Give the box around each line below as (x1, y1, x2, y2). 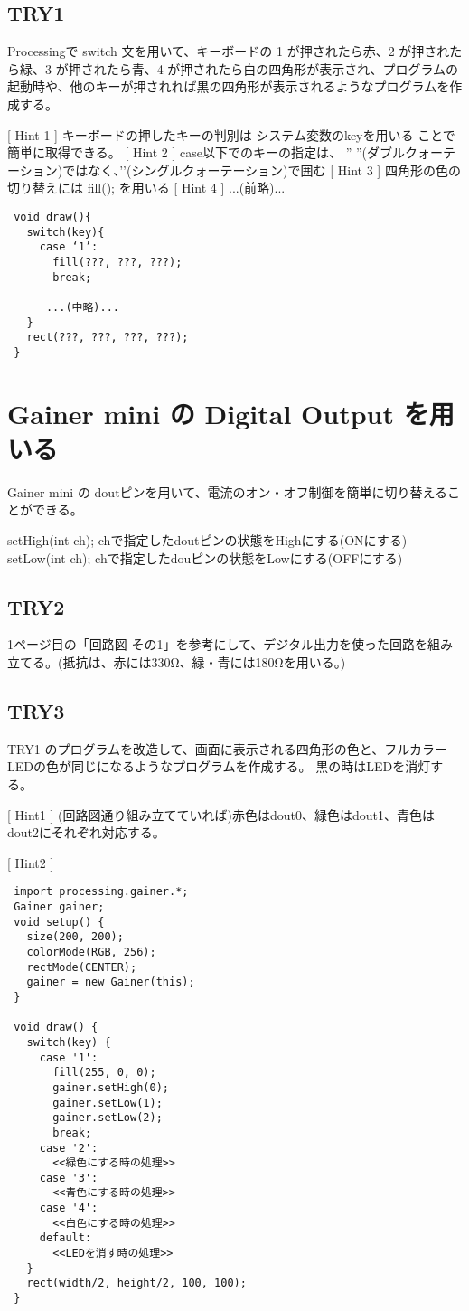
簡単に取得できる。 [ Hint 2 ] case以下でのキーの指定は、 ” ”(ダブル (7, 143, 405, 162)
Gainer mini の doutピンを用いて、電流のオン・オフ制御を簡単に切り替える (7, 482, 448, 501)
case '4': (39, 1202, 98, 1215)
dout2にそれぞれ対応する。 (7, 823, 165, 842)
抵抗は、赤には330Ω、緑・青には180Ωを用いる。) (62, 653, 346, 671)
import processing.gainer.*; (14, 885, 189, 899)
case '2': (39, 1141, 98, 1155)
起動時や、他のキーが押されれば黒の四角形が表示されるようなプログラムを (7, 77, 450, 96)
